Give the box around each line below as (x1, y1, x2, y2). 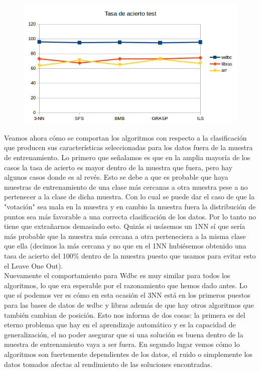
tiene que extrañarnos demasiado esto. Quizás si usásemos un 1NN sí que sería (4, 221, 245, 231)
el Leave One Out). (4, 260, 63, 271)
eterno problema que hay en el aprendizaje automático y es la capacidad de (4, 319, 236, 330)
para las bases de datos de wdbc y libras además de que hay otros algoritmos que (4, 299, 254, 310)
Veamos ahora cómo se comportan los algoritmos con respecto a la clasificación (4, 132, 247, 143)
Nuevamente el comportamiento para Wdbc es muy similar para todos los (4, 270, 230, 281)
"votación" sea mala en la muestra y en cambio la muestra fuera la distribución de (4, 201, 256, 212)
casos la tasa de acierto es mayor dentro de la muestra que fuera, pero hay (4, 162, 232, 172)
